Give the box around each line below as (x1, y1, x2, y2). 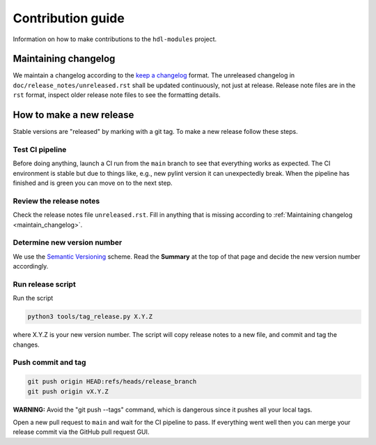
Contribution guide (13, 10, 125, 26)
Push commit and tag (13, 358, 86, 368)
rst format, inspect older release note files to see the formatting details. (13, 91, 221, 99)
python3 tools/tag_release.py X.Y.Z (27, 312, 153, 321)
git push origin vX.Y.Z (27, 387, 109, 395)
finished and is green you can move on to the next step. (13, 179, 173, 188)
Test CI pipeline (13, 144, 67, 154)
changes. (13, 340, 40, 349)
